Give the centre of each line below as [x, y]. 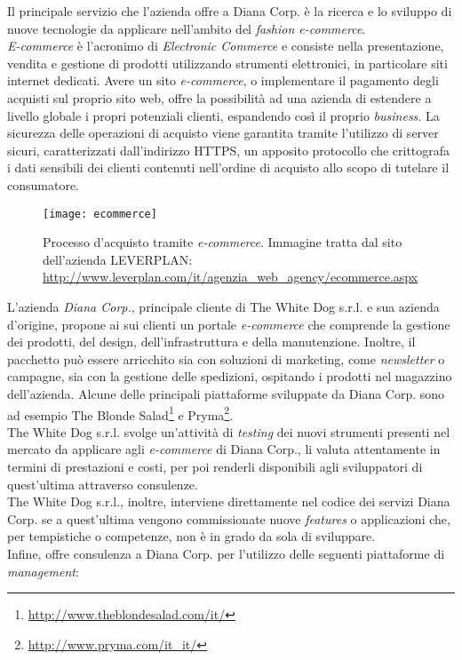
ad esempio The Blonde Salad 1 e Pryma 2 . [120, 413]
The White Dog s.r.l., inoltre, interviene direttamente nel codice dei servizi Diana [229, 501]
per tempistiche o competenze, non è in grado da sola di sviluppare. [191, 536]
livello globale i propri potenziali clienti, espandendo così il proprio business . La [223, 115]
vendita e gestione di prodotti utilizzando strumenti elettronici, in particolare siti [227, 63]
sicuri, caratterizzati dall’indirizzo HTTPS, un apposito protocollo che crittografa [229, 150]
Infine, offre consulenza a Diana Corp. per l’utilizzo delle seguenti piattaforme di [226, 553]
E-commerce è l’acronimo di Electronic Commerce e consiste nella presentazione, [226, 46]
